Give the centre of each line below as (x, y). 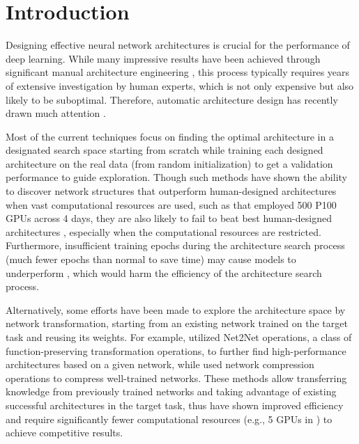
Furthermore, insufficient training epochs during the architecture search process (175, 245)
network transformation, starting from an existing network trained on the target (177, 323)
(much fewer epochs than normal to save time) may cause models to (151, 259)
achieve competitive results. (64, 433)
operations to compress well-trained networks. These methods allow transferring (176, 378)
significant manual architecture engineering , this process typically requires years (178, 72)
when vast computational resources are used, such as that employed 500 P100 (171, 204)
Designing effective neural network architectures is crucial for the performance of (178, 45)
